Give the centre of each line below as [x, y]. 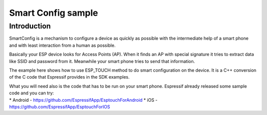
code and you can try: [32, 93]
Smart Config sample [54, 13]
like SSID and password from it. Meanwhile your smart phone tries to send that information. [102, 61]
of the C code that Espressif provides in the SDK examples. [69, 77]
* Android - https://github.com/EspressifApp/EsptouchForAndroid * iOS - [83, 100]
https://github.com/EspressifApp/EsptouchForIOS [60, 107]
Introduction [30, 26]
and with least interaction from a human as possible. [62, 45]
